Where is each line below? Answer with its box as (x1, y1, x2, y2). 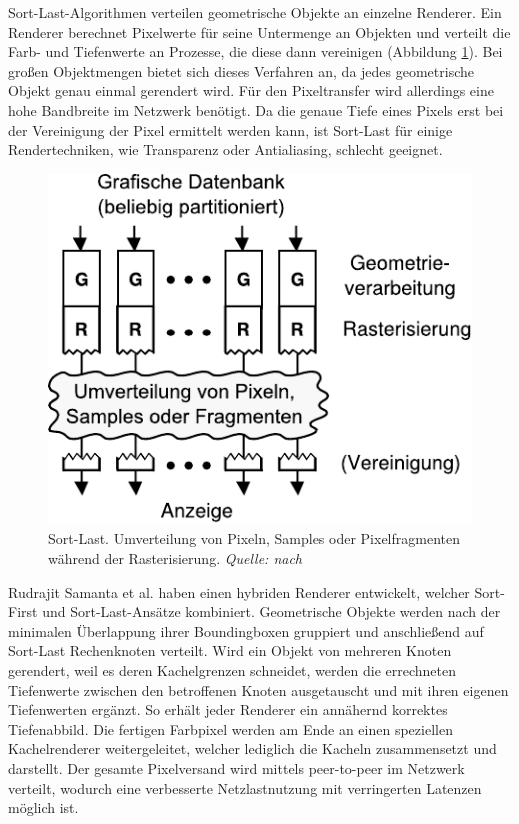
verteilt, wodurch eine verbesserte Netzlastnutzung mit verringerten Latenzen (8, 777, 482, 798)
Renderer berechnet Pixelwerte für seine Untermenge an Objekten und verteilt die (8, 21, 511, 42)
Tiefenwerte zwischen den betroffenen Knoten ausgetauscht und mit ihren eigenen (8, 679, 509, 700)
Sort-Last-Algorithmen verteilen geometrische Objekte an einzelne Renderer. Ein (8, 2, 502, 22)
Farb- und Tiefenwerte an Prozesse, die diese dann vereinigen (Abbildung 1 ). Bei (8, 41, 503, 62)
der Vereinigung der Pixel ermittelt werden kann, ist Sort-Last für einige (8, 119, 453, 140)
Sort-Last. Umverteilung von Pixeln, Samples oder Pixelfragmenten (48, 528, 460, 549)
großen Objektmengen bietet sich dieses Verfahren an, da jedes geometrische (8, 60, 475, 81)
